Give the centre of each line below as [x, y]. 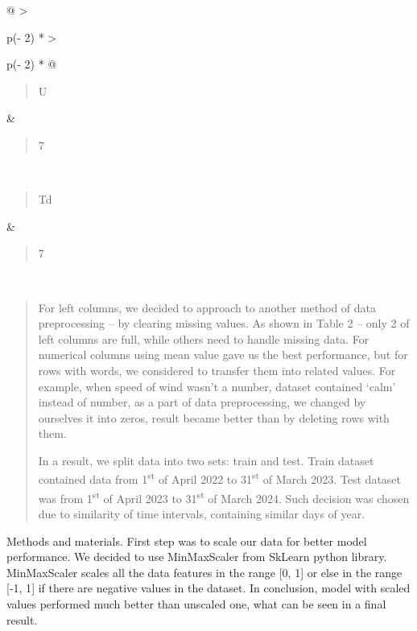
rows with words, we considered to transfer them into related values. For [217, 370]
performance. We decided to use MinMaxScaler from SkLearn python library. [197, 557]
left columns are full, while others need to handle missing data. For [204, 338]
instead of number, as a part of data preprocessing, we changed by [202, 402]
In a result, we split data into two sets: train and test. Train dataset [206, 460]
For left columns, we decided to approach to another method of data [207, 307]
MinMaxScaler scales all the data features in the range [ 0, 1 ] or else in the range [204, 572]
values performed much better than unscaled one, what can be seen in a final [196, 603]
